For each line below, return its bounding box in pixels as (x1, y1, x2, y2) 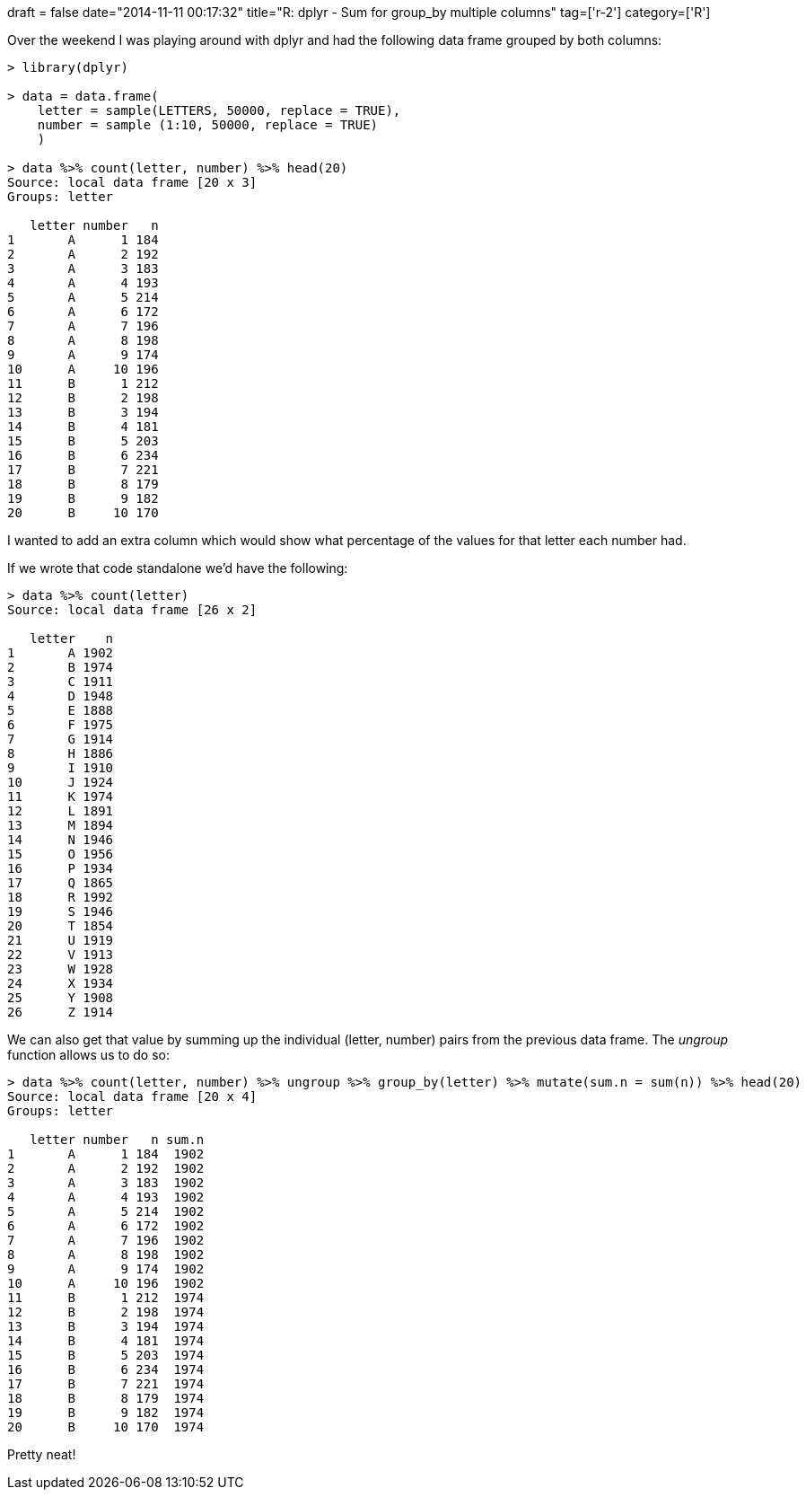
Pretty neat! (7, 1447, 76, 1462)
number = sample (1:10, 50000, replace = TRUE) (37, 118, 379, 132)
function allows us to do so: (7, 1047, 170, 1062)
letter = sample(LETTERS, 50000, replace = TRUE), (37, 103, 401, 118)
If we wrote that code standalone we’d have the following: (7, 560, 348, 576)
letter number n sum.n (30, 1132, 205, 1147)
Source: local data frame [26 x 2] (7, 603, 258, 617)
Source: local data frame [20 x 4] (7, 1089, 258, 1104)
